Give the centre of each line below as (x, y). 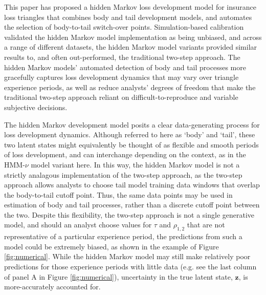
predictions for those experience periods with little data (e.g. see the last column (130, 267)
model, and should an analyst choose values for (78, 225)
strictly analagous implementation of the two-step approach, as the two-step (123, 174)
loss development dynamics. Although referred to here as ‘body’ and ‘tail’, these (130, 134)
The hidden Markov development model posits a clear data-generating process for (132, 124)
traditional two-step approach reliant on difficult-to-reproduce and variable (121, 97)
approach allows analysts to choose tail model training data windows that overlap (132, 185)
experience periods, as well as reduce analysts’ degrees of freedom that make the (130, 87)
